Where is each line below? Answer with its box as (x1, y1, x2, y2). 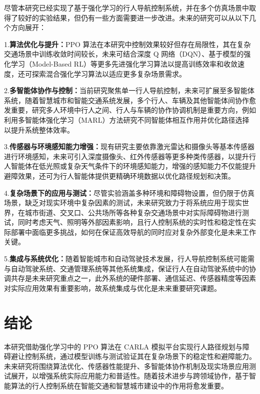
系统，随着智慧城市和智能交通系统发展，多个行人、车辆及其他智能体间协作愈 (4, 95, 256, 105)
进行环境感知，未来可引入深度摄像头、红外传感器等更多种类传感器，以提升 (4, 151, 249, 161)
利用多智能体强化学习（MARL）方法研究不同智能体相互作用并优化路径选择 (4, 114, 249, 125)
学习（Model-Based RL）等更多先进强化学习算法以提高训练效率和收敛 (10, 58, 237, 69)
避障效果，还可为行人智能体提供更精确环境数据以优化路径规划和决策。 (4, 170, 235, 181)
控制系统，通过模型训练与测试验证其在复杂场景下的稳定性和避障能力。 (24, 351, 256, 361)
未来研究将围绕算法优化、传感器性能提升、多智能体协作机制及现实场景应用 (4, 360, 249, 371)
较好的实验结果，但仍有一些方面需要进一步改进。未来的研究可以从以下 (17, 12, 249, 23)
